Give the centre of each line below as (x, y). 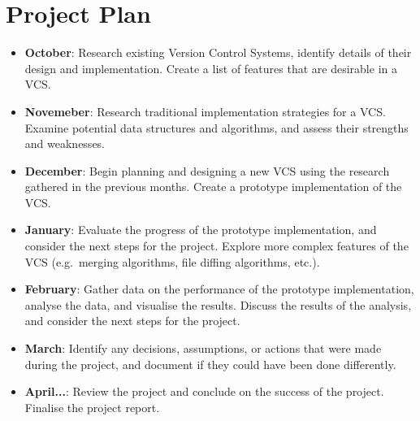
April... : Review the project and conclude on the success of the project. (204, 391)
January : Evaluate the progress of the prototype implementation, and (201, 230)
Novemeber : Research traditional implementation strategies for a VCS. (205, 111)
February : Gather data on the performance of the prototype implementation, (219, 289)
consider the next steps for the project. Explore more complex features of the (216, 246)
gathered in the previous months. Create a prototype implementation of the (213, 187)
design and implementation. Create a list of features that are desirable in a (211, 68)
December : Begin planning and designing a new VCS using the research (207, 170)
